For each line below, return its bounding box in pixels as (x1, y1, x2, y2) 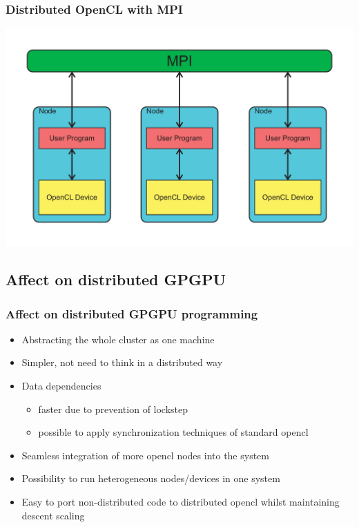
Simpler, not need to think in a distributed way (21, 355, 223, 370)
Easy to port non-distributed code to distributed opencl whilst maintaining (21, 494, 340, 508)
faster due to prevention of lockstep (38, 401, 188, 416)
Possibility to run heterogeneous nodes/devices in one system (21, 471, 280, 486)
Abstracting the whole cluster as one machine (21, 332, 215, 346)
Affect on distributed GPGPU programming (6, 305, 258, 322)
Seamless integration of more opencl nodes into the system (21, 448, 269, 462)
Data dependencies (21, 379, 101, 392)
